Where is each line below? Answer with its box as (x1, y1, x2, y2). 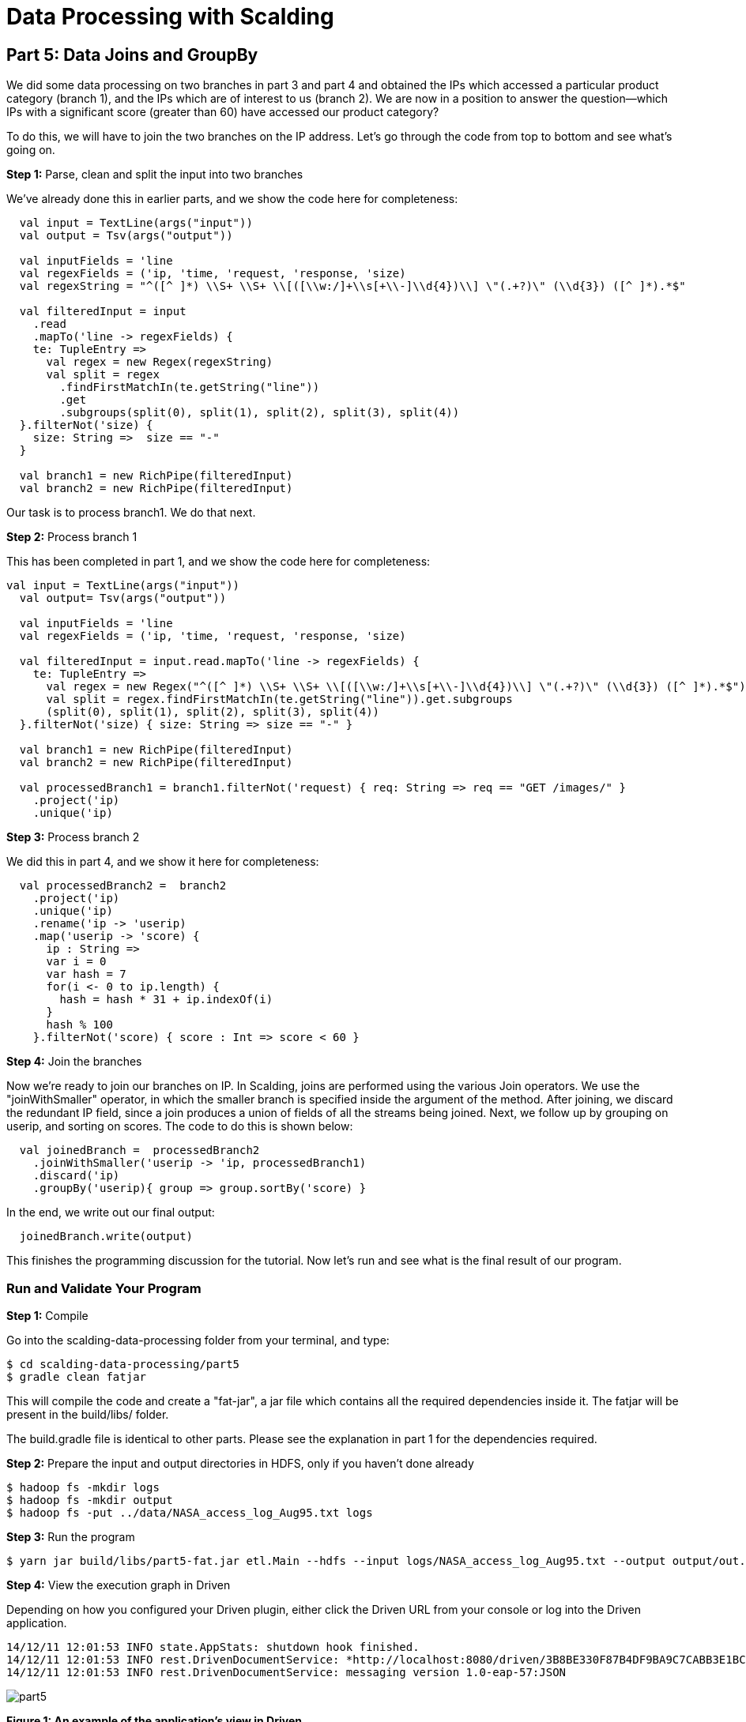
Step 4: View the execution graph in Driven (6, 1577, 231, 1592)
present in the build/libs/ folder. (6, 1407, 169, 1421)
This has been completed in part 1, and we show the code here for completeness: (6, 555, 431, 569)
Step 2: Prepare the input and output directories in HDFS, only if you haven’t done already (6, 1456, 474, 1470)
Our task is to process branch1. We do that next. (6, 506, 256, 520)
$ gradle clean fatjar (6, 1370, 147, 1383)
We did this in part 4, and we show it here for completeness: (6, 855, 319, 869)
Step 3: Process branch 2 (6, 830, 140, 844)
